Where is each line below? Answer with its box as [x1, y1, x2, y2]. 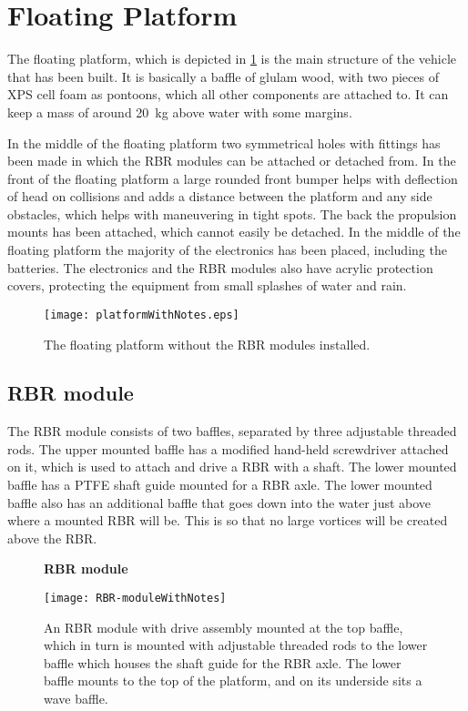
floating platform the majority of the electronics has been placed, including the [7, 240, 447, 259]
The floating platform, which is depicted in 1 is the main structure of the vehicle [7, 49, 457, 68]
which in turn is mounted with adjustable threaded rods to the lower [44, 635, 428, 655]
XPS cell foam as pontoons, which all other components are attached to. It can [7, 85, 449, 104]
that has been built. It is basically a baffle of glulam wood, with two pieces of [7, 66, 439, 86]
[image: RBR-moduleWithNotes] [44, 592, 227, 605]
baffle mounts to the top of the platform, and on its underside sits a [44, 671, 422, 690]
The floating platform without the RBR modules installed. [44, 334, 371, 353]
